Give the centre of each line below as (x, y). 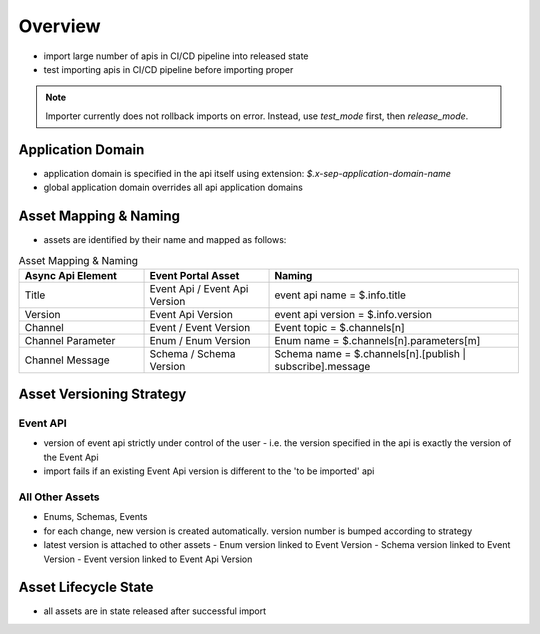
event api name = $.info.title (340, 295)
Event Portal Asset (194, 275)
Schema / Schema (192, 353)
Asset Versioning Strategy (102, 394)
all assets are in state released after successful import (155, 611)
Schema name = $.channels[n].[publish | (370, 353)
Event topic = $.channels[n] (339, 327)
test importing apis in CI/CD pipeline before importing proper (168, 69)
